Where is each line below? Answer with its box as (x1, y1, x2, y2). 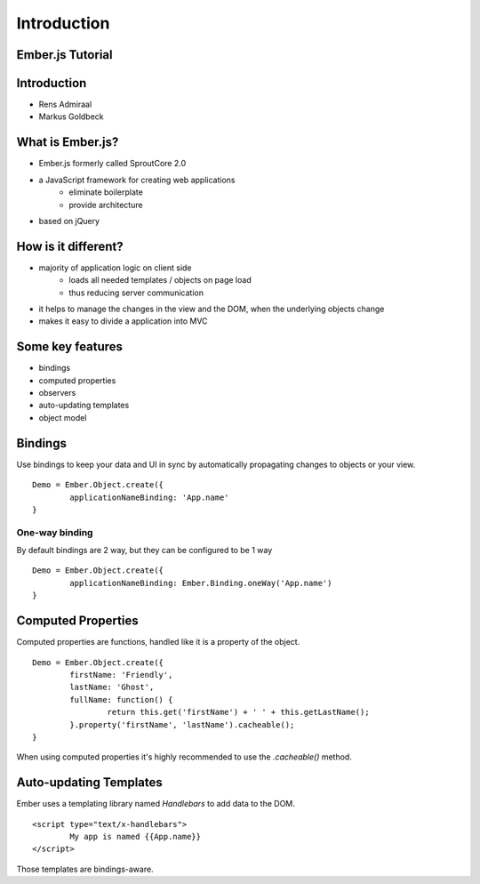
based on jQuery (38, 215, 100, 226)
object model (38, 412, 87, 422)
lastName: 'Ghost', (69, 682, 155, 693)
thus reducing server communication (68, 287, 204, 298)
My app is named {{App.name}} (69, 832, 202, 841)
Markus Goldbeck (38, 111, 104, 122)
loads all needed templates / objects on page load (68, 275, 252, 285)
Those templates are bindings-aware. (16, 864, 155, 874)
